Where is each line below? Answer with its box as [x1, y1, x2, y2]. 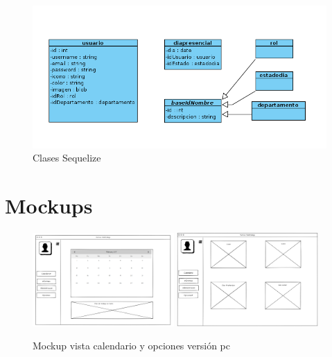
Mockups [5, 191, 93, 220]
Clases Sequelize [33, 150, 101, 165]
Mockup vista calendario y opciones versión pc [33, 338, 230, 353]
